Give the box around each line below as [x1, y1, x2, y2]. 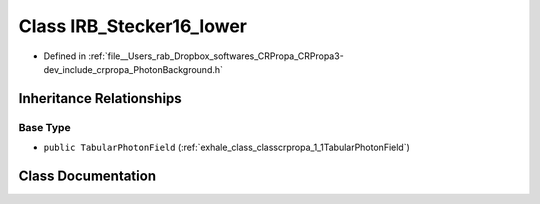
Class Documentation [18, 167, 157, 184]
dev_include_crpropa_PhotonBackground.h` [43, 63, 224, 75]
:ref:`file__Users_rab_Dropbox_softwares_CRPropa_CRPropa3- [88, 50, 344, 62]
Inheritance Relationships [18, 90, 182, 107]
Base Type [18, 120, 71, 134]
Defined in [43, 50, 87, 62]
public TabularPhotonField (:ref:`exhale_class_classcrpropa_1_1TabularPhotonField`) [43, 141, 410, 154]
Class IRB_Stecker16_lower [18, 15, 247, 37]
